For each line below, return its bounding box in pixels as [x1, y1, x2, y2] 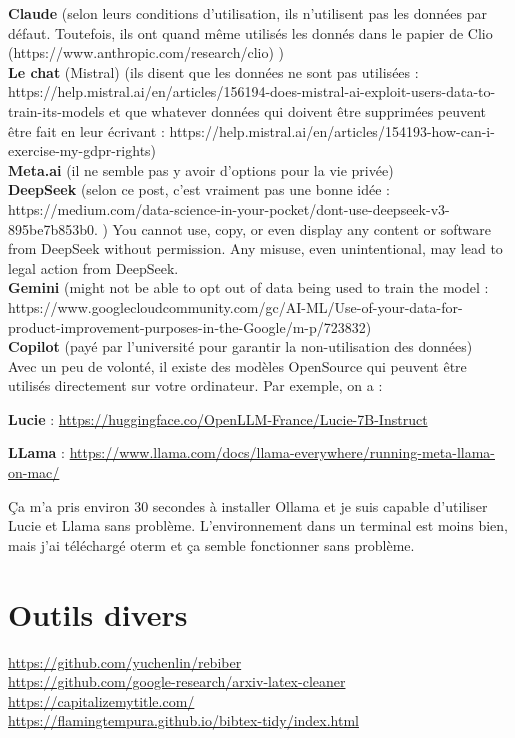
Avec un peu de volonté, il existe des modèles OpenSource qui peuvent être [8, 355, 467, 376]
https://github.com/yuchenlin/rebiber [8, 651, 242, 672]
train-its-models [8, 100, 105, 121]
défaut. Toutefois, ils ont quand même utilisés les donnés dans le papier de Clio [8, 22, 493, 43]
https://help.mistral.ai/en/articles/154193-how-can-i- [169, 120, 495, 141]
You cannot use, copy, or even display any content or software [112, 218, 491, 239]
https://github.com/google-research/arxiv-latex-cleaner [8, 671, 346, 692]
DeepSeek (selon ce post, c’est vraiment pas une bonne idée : [8, 179, 391, 200]
